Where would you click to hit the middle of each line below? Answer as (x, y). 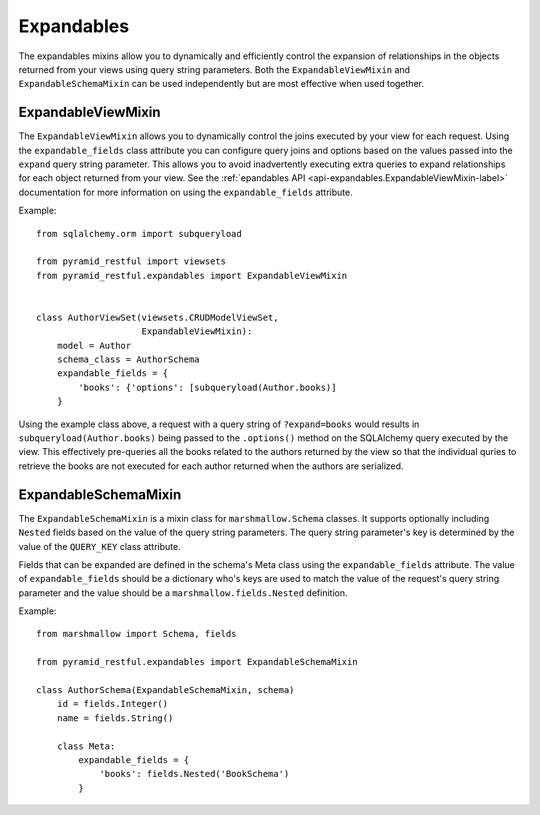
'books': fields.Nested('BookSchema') (194, 774)
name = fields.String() (115, 718)
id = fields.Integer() (112, 704)
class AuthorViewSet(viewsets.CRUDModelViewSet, (157, 317)
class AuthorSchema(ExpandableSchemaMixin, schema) (165, 690)
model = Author (94, 345)
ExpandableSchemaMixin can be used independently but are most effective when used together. (221, 84)
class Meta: (86, 746)
